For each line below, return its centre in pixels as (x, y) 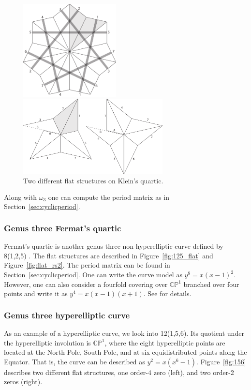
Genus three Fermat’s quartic (63, 228)
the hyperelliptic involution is (47, 342)
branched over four (211, 284)
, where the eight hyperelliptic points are (165, 342)
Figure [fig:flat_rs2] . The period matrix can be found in (87, 265)
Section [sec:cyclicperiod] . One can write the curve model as (93, 274)
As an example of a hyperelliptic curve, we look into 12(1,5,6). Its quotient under (124, 333)
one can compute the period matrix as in (109, 197)
